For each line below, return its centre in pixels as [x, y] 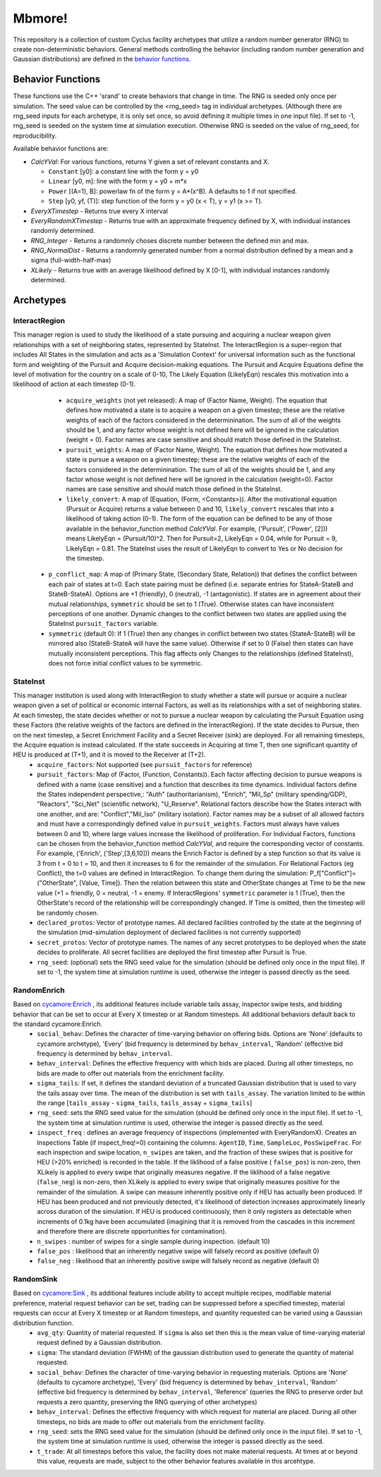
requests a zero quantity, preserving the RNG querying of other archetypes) [147, 1401]
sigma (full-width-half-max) [71, 260]
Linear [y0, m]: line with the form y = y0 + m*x [117, 181]
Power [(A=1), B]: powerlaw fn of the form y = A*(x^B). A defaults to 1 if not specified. [173, 191]
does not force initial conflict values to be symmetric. [125, 663]
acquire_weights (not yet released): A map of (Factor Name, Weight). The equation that [196, 400]
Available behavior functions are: [61, 149]
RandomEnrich [39, 990]
